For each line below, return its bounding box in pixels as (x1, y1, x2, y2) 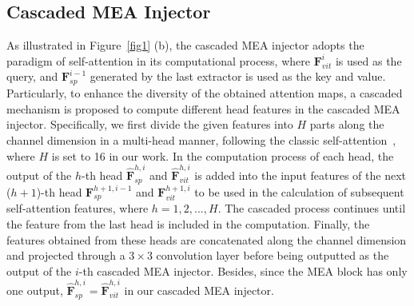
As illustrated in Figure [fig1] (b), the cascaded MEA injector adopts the (6, 37, 364, 54)
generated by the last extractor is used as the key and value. (90, 68, 386, 85)
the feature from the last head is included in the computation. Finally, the (6, 216, 370, 232)
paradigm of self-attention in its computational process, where (6, 52, 310, 69)
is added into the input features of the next (194, 166, 406, 183)
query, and (6, 68, 58, 85)
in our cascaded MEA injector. (124, 282, 274, 299)
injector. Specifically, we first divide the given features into (6, 116, 293, 133)
